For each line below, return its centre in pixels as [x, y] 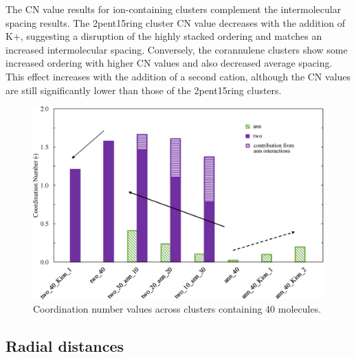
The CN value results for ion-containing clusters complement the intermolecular [174, 9]
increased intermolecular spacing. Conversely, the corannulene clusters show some [177, 49]
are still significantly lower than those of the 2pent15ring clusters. [144, 90]
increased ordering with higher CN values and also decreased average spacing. [169, 63]
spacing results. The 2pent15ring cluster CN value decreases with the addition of [176, 22]
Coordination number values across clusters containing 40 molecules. [177, 308]
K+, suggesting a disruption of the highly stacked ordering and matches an [164, 36]
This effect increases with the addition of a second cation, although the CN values [178, 76]
